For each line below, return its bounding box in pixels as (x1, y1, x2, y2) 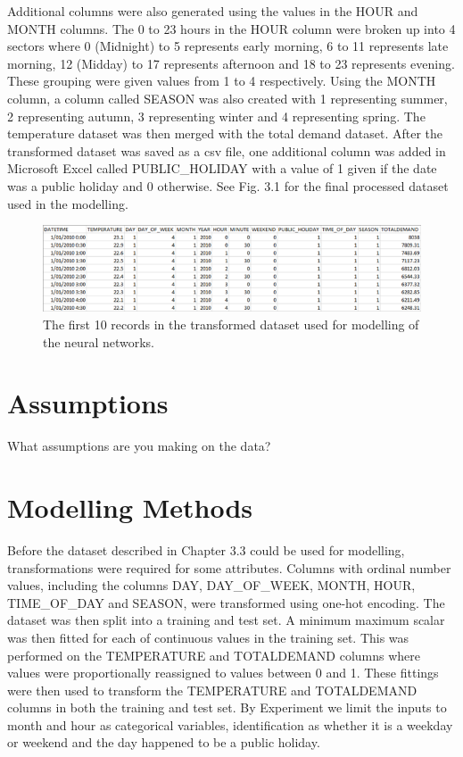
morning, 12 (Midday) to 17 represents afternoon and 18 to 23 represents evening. (7, 54, 455, 72)
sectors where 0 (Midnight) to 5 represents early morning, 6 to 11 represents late (7, 37, 449, 55)
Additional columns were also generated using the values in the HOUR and (7, 2, 418, 20)
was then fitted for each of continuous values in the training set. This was (7, 628, 409, 646)
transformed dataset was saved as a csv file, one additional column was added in (7, 141, 446, 160)
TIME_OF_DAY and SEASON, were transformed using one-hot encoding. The (7, 593, 445, 611)
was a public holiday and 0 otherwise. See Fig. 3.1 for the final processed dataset (7, 176, 449, 195)
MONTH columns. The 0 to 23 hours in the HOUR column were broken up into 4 (7, 19, 456, 37)
